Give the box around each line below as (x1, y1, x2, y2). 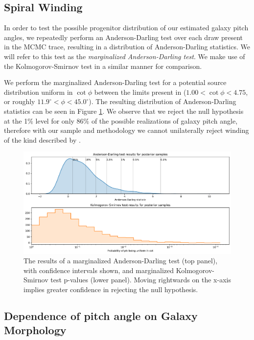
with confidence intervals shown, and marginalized (23, 265, 174, 275)
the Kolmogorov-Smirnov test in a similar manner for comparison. (4, 61, 202, 71)
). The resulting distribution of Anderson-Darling (89, 96, 236, 106)
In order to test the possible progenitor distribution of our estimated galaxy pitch (4, 22, 249, 33)
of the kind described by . (4, 134, 81, 145)
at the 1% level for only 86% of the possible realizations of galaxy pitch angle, (4, 115, 238, 126)
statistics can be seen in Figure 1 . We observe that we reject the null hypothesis (4, 106, 244, 116)
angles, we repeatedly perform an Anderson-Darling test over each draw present (4, 32, 243, 42)
